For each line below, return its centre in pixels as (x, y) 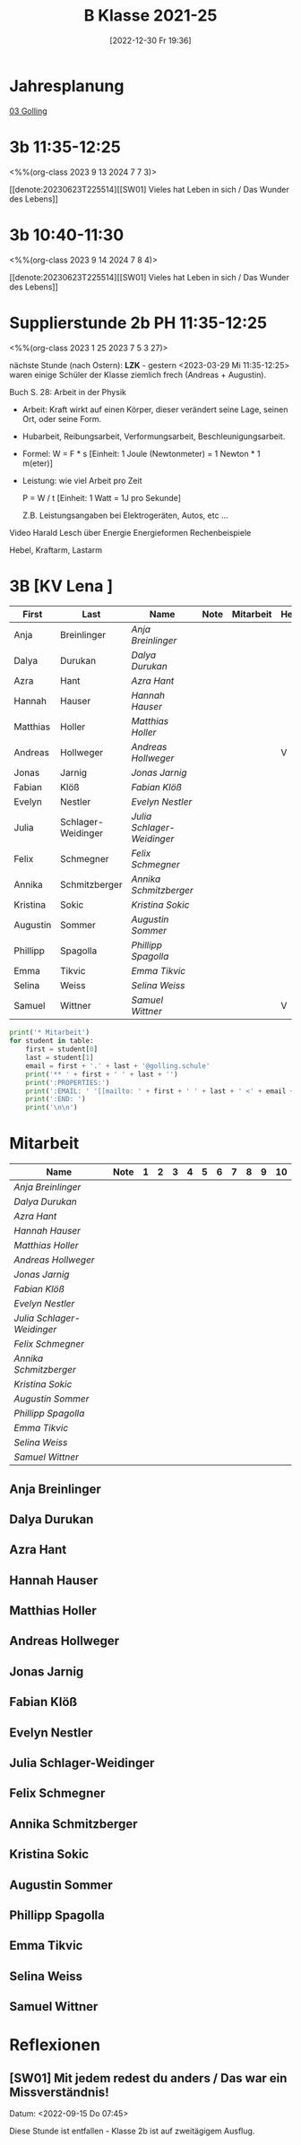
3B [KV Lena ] (61, 586)
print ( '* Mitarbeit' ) (50, 1033)
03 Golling (28, 111)
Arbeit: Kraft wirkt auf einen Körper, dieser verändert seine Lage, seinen (155, 409)
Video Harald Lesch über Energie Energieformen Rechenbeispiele (130, 532)
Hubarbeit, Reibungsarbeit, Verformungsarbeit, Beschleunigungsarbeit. (154, 436)
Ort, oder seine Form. (62, 418)
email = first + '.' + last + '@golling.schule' (118, 1066)
